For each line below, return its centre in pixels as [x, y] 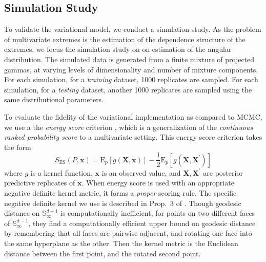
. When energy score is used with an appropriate [158, 183]
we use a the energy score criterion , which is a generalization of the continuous [129, 127]
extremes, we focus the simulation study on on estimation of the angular [118, 49]
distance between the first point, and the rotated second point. [103, 253]
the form [18, 147]
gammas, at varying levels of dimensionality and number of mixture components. [131, 69]
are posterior [223, 172]
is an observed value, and [141, 172]
